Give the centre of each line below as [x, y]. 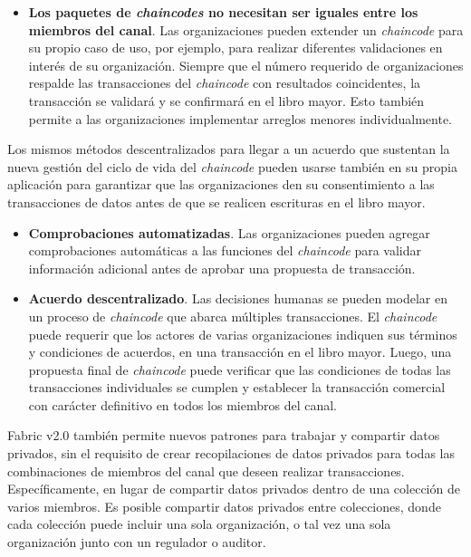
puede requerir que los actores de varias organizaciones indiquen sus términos [243, 334]
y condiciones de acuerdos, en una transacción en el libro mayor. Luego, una [240, 352]
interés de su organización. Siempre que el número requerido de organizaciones [246, 65]
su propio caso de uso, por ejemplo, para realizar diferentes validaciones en [235, 48]
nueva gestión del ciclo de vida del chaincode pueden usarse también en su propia [232, 166]
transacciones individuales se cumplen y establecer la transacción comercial [237, 387]
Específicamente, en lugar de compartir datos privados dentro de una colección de [234, 489]
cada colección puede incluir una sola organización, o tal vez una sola [199, 524]
